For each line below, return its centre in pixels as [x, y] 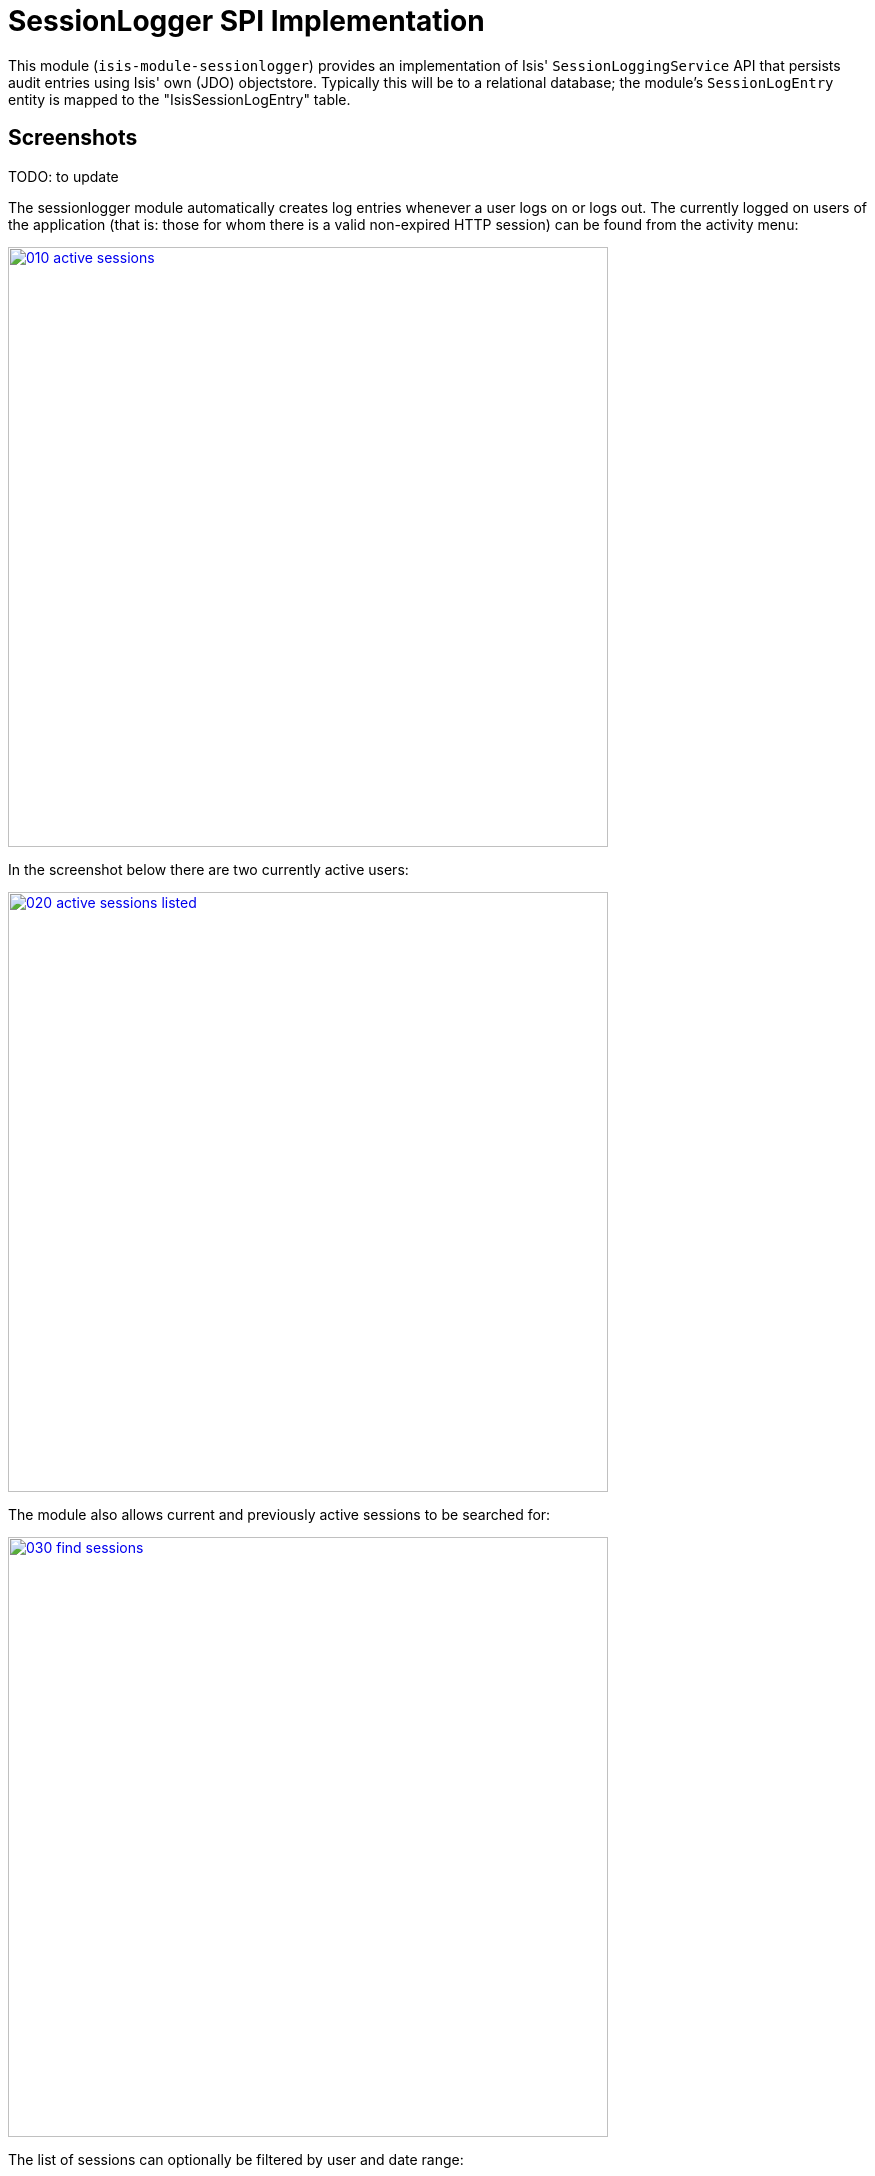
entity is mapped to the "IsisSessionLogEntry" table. [179, 99]
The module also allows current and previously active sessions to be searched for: [279, 1514]
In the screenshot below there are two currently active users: [208, 869]
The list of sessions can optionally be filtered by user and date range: [236, 2159]
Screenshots [73, 138]
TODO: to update [63, 176]
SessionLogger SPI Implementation [246, 21]
